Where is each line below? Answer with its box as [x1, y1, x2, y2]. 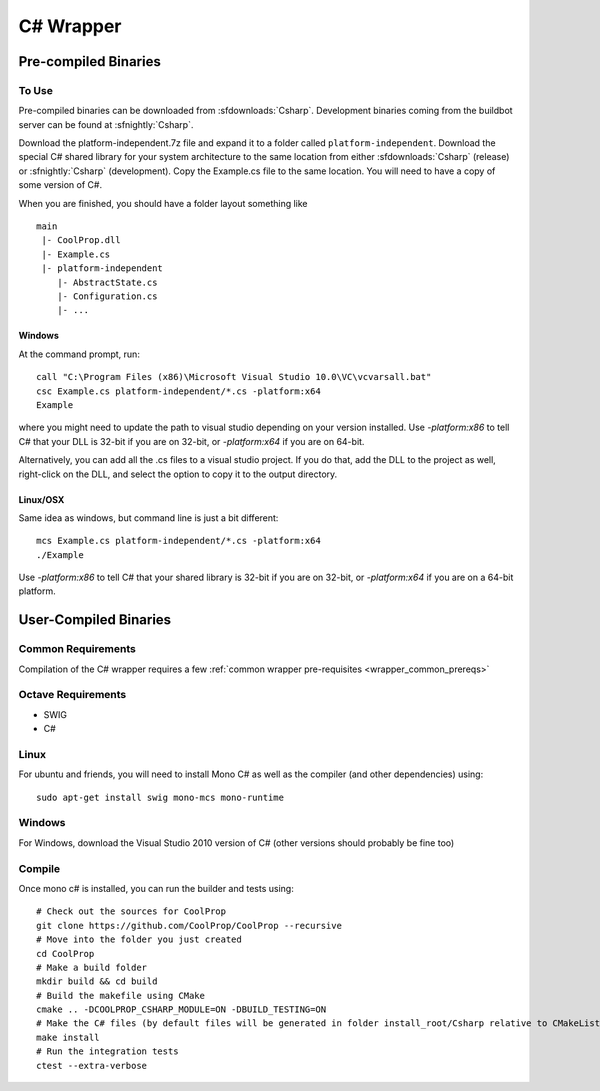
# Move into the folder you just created [36, 934, 242, 945]
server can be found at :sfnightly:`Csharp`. [18, 118, 194, 130]
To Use [18, 83, 54, 97]
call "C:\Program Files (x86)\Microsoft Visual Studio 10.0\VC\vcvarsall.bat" [36, 371, 432, 383]
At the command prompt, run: [18, 348, 140, 360]
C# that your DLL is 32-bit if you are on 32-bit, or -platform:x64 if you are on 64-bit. [18, 435, 365, 447]
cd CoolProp [36, 948, 95, 959]
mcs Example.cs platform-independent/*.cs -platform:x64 [36, 535, 322, 547]
